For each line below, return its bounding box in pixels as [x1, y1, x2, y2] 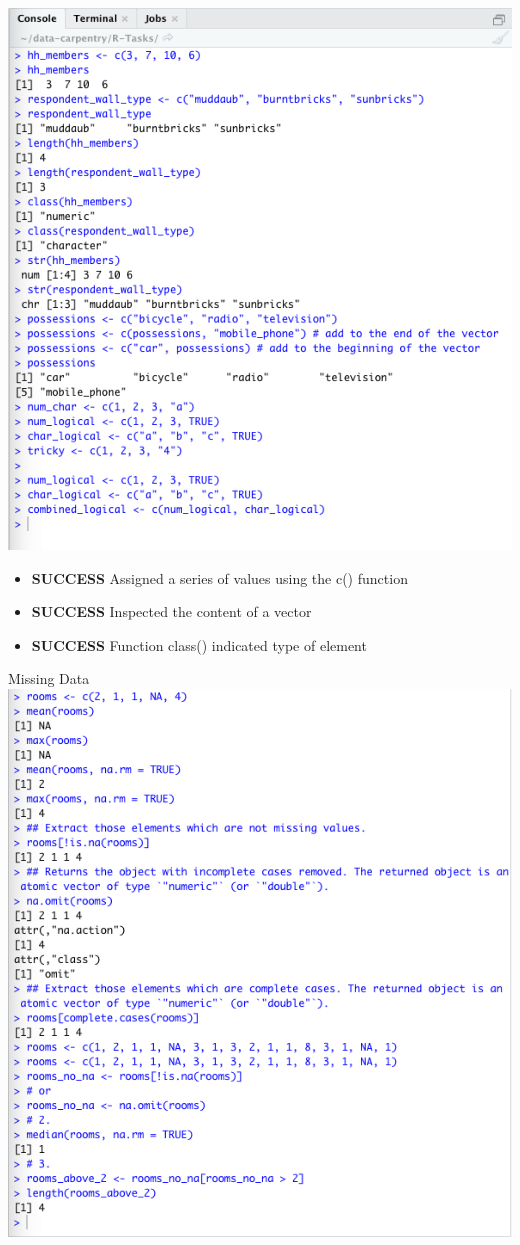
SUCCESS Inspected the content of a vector [31, 601, 312, 622]
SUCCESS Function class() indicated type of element [31, 634, 367, 655]
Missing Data [8, 668, 90, 689]
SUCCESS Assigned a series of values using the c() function [31, 567, 408, 588]
